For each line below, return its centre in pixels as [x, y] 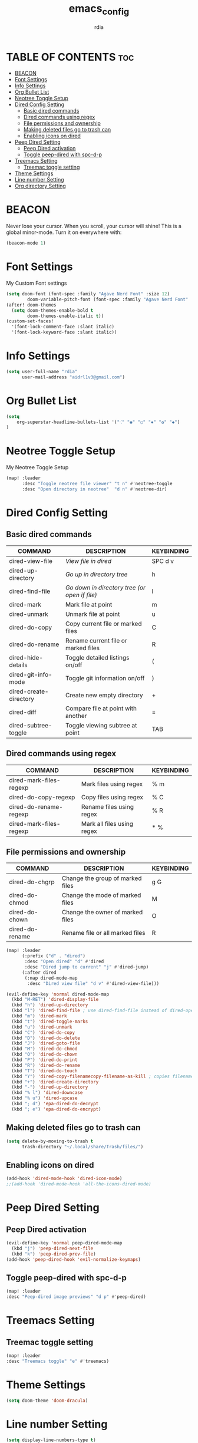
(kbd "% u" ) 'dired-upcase [44, 1098]
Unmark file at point [93, 614]
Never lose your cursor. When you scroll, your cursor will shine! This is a [94, 226]
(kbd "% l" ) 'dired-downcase [47, 1093]
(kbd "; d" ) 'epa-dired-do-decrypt [55, 1104]
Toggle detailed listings [97, 657]
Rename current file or [96, 640]
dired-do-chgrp [32, 882]
